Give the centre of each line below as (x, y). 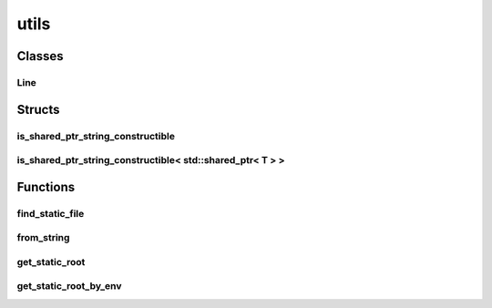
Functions (46, 187)
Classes (40, 56)
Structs (38, 109)
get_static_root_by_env (69, 286)
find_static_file (51, 213)
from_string (43, 238)
